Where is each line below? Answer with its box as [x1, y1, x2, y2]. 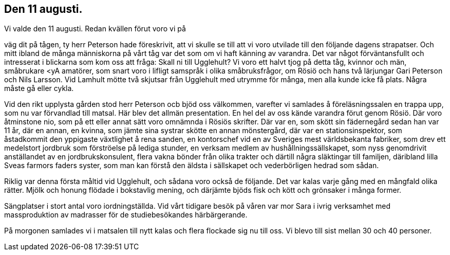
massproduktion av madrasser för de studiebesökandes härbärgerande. [4, 210, 248, 220]
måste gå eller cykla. [4, 84, 74, 93]
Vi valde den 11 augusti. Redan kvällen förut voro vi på [4, 24, 186, 33]
